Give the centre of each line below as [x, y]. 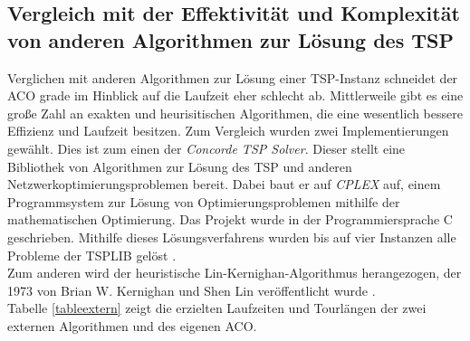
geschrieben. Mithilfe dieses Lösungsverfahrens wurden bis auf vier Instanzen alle [232, 237]
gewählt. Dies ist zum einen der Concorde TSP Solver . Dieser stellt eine [206, 148]
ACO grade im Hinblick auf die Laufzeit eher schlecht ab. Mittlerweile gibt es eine [235, 95]
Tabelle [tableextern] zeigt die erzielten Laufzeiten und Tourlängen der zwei [217, 308]
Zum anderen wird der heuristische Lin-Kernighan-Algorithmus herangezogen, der [235, 273]
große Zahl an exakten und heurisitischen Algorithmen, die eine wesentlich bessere [235, 113]
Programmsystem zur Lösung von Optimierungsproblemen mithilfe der [204, 201]
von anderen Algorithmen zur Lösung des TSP [230, 39]
